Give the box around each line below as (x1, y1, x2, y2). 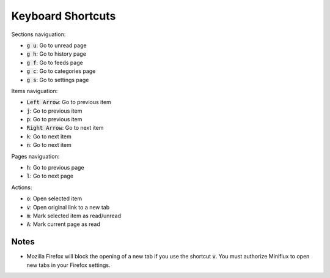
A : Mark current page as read (26, 220, 100, 228)
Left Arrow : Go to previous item (26, 99, 111, 106)
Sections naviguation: (11, 31, 66, 38)
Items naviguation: (11, 87, 58, 94)
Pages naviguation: (11, 152, 60, 160)
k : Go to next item (26, 132, 71, 140)
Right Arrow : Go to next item (26, 124, 104, 132)
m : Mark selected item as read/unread (26, 212, 122, 219)
